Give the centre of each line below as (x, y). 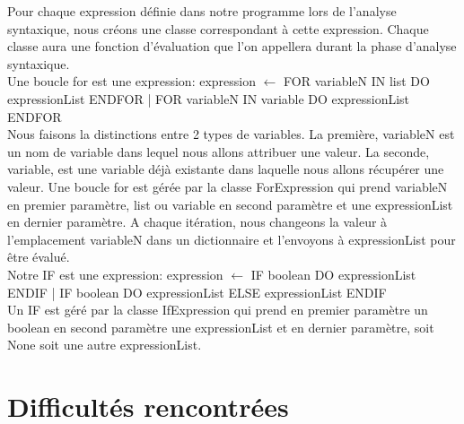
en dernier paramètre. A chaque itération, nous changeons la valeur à (197, 222)
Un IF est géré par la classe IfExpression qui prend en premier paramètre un (218, 310)
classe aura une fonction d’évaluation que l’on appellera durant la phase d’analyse (232, 46)
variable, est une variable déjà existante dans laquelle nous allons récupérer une (226, 169)
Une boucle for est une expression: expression (131, 81)
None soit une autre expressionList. (105, 345)
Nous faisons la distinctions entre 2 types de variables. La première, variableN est (231, 134)
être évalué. (39, 257)
